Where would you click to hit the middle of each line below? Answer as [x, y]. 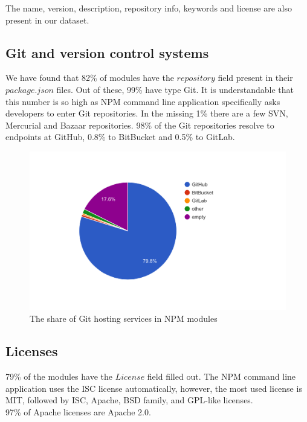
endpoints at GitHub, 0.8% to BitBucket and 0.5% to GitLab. [120, 137]
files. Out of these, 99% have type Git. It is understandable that [175, 89]
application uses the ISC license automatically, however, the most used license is [154, 388]
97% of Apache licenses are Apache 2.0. [78, 411]
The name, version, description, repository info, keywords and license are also [149, 8]
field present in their [255, 78]
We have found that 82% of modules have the [90, 78]
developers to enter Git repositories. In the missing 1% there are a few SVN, [147, 113]
